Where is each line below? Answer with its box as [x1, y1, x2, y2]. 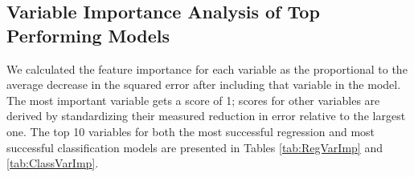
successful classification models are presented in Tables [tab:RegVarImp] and [6, 139, 383, 155]
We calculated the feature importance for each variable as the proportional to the [6, 60, 408, 77]
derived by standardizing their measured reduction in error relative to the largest [6, 107, 406, 124]
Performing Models [6, 22, 170, 47]
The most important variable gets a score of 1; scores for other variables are [6, 91, 380, 108]
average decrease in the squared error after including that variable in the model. [6, 76, 401, 93]
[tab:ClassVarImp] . [6, 155, 99, 171]
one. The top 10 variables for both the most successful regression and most [6, 123, 375, 139]
